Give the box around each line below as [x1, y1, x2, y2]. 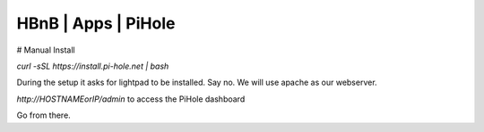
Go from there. [16, 110, 71, 120]
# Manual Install [16, 45, 75, 55]
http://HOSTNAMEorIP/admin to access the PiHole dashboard [16, 94, 246, 104]
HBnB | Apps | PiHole [16, 13, 176, 33]
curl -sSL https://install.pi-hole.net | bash [16, 61, 169, 71]
